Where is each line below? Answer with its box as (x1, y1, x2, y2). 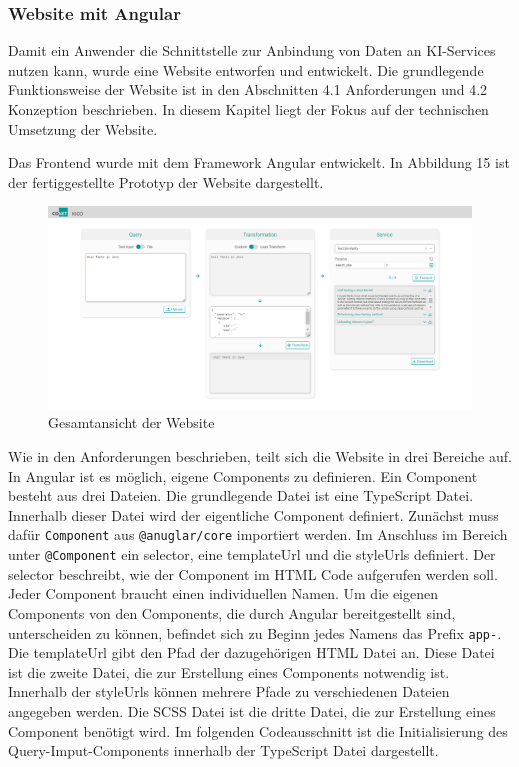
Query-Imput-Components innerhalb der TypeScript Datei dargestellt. (8, 740, 439, 761)
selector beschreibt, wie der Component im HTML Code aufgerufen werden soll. (8, 563, 498, 584)
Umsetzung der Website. (8, 118, 158, 139)
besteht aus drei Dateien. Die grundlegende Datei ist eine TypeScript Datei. (8, 485, 474, 506)
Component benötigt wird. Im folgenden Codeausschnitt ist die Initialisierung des (8, 720, 508, 741)
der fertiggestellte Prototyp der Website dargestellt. (8, 171, 324, 192)
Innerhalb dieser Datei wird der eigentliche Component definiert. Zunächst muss (8, 504, 499, 525)
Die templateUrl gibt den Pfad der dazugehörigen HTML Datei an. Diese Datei (8, 642, 495, 663)
